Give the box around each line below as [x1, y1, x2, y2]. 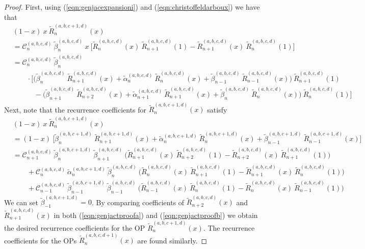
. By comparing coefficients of [92, 197, 185, 207]
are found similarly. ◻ [137, 235, 207, 245]
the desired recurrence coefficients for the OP [4, 222, 145, 233]
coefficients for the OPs [4, 235, 77, 245]
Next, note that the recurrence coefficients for [4, 104, 147, 115]
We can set [4, 197, 38, 207]
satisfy [207, 104, 227, 115]
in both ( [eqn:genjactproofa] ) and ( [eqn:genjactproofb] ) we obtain [54, 209, 258, 220]
